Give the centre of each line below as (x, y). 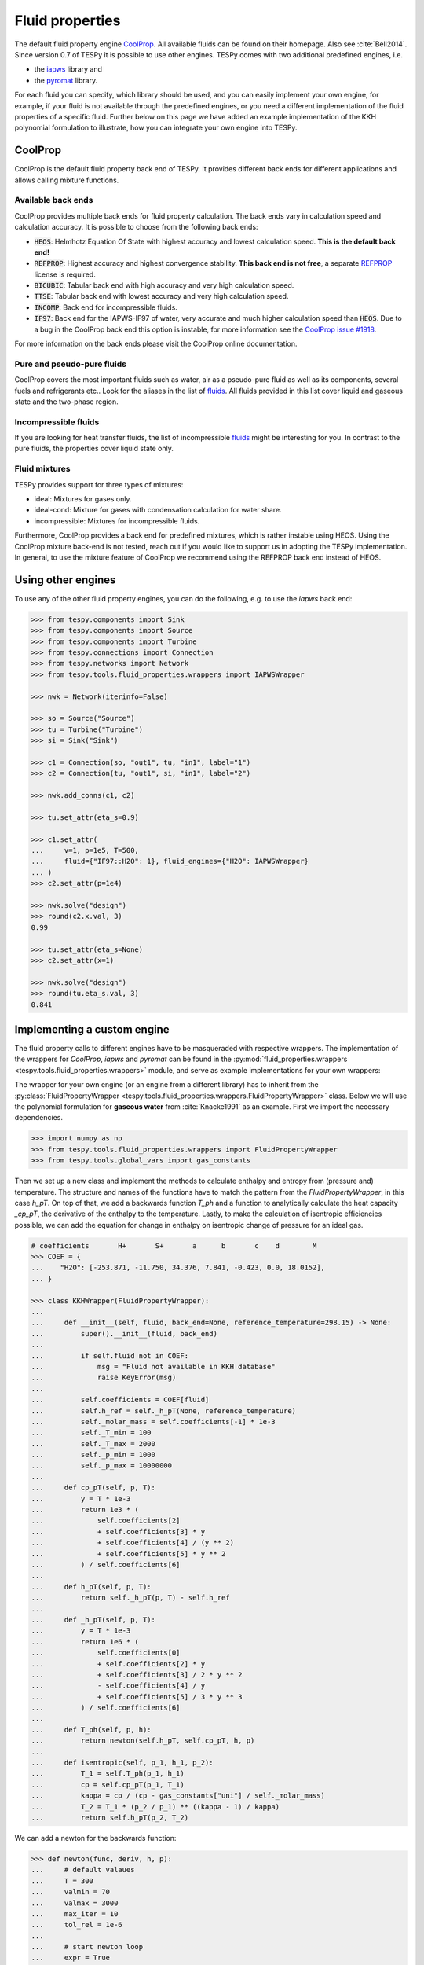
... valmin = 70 (70, 1892)
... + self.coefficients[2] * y (118, 1664)
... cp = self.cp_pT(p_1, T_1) (108, 1785)
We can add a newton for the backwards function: (95, 1838)
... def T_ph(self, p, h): (91, 1730)
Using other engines (65, 580)
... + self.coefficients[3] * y (118, 1532)
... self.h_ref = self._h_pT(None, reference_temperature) (164, 1410)
